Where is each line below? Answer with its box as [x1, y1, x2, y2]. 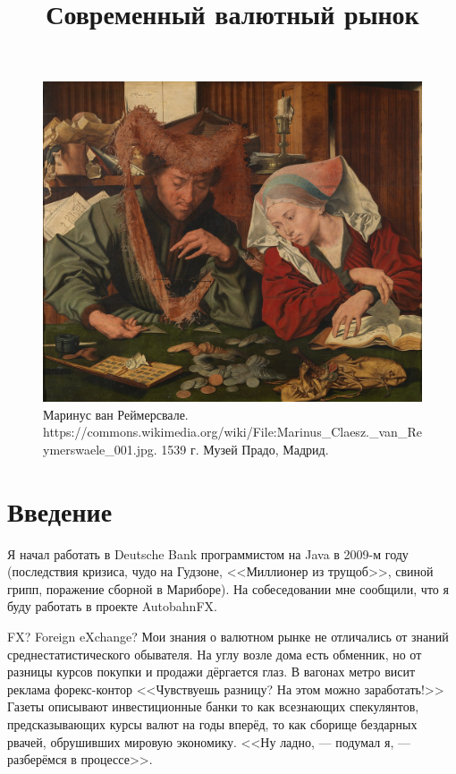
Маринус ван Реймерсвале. [43, 404, 189, 423]
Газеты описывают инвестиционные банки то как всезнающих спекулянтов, [7, 697, 419, 716]
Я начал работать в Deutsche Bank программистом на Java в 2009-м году [7, 544, 409, 563]
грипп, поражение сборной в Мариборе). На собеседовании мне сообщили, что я [7, 579, 449, 598]
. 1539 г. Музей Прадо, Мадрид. [153, 439, 329, 458]
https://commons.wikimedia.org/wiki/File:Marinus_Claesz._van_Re [43, 422, 422, 441]
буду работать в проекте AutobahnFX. [7, 597, 217, 616]
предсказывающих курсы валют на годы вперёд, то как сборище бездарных [7, 714, 418, 733]
